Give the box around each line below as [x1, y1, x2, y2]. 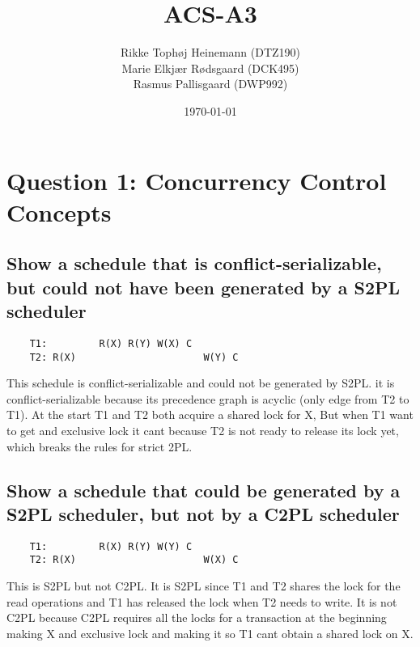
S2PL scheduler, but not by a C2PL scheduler [6, 501, 400, 526]
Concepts [6, 195, 112, 228]
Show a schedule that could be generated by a [6, 477, 401, 502]
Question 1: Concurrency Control [6, 163, 387, 197]
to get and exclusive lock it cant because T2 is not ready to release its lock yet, [6, 421, 399, 438]
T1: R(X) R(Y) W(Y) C [29, 540, 193, 552]
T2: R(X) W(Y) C [29, 351, 239, 363]
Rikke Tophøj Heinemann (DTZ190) [120, 44, 301, 61]
